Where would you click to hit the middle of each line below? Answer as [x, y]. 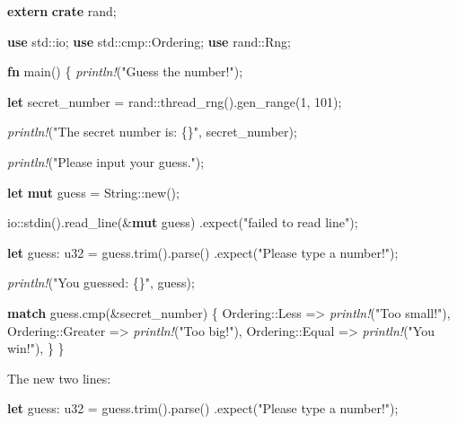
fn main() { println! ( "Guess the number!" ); [125, 71]
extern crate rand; [62, 11]
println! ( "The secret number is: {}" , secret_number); [152, 132]
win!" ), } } [36, 348]
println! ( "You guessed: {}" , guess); [101, 283]
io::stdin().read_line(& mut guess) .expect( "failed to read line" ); [183, 222]
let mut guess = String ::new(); [93, 192]
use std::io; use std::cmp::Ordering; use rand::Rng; [149, 41]
